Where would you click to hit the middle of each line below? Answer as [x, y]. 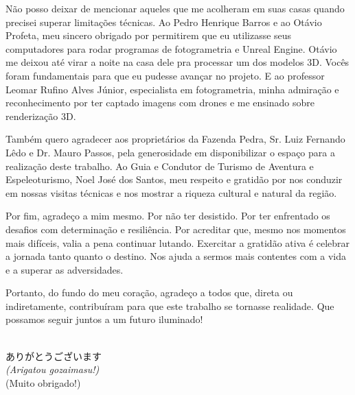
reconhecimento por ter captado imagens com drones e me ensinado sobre [160, 103]
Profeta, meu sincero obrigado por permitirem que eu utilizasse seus [149, 35]
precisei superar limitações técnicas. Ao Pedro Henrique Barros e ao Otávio [164, 22]
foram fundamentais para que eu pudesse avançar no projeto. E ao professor [165, 75]
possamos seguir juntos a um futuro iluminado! [104, 319]
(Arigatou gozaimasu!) [53, 369]
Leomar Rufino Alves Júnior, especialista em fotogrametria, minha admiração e [172, 89]
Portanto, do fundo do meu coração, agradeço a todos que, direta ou [149, 292]
